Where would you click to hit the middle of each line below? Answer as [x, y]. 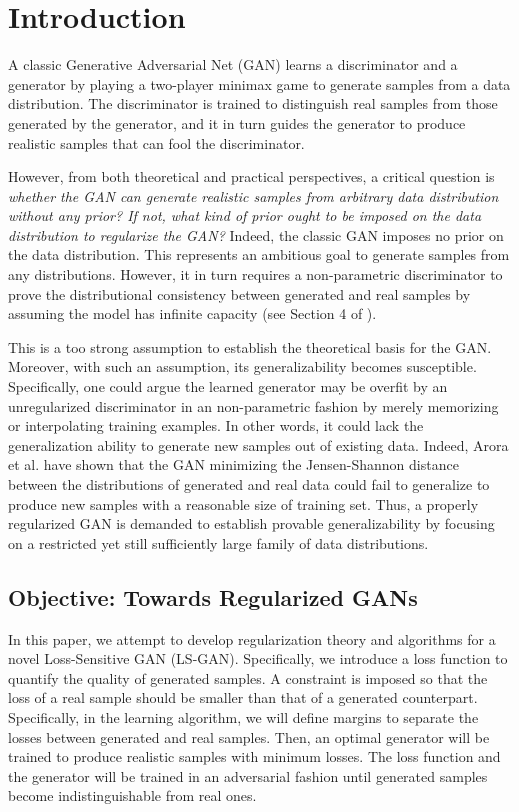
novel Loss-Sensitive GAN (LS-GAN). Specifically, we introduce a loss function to [258, 658]
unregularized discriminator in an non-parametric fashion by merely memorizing [253, 405]
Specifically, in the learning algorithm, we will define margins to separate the [243, 716]
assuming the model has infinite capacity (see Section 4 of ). [192, 313]
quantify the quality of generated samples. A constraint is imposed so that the [248, 677]
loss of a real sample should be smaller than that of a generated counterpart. [243, 697]
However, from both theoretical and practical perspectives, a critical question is [251, 176]
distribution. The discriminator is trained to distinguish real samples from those [253, 103]
